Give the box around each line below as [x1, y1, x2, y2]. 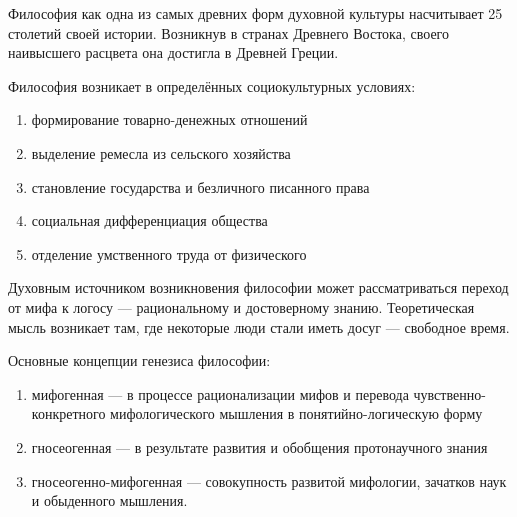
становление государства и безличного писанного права [31, 176, 370, 197]
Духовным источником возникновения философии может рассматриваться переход [8, 277, 509, 298]
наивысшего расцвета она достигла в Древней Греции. [8, 42, 339, 63]
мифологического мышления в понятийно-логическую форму [110, 403, 483, 424]
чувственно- [413, 383, 486, 404]
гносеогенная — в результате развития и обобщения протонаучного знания [31, 436, 488, 457]
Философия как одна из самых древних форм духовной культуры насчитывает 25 [8, 3, 503, 23]
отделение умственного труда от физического [31, 243, 307, 264]
